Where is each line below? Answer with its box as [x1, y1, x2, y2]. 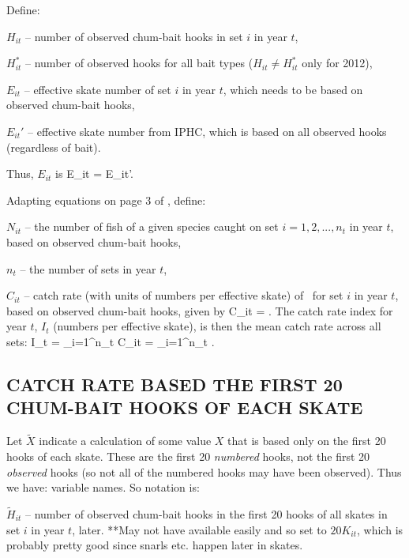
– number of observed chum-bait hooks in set [25, 28, 243, 44]
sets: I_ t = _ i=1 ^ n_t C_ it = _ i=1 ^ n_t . [6, 333, 215, 349]
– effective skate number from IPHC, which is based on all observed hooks [28, 123, 387, 139]
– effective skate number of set [24, 81, 171, 97]
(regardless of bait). [6, 138, 101, 155]
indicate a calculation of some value [39, 432, 212, 449]
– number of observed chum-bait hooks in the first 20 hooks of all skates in [25, 505, 388, 522]
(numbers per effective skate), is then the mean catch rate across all [53, 318, 381, 334]
